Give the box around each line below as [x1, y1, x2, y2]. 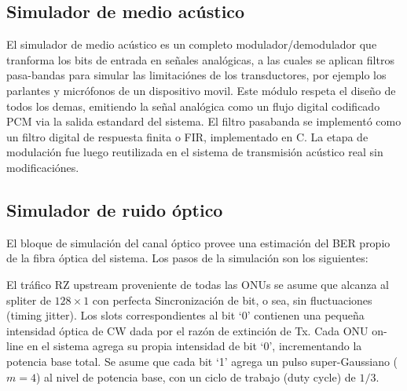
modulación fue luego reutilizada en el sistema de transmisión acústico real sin [6, 144, 383, 160]
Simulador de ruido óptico [6, 197, 223, 221]
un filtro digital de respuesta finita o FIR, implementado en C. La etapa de [6, 128, 368, 144]
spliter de [6, 291, 51, 308]
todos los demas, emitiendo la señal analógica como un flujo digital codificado [6, 97, 380, 114]
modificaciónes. [6, 159, 79, 175]
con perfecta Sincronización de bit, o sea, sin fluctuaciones [92, 291, 372, 308]
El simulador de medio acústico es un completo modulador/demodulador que [6, 36, 377, 53]
